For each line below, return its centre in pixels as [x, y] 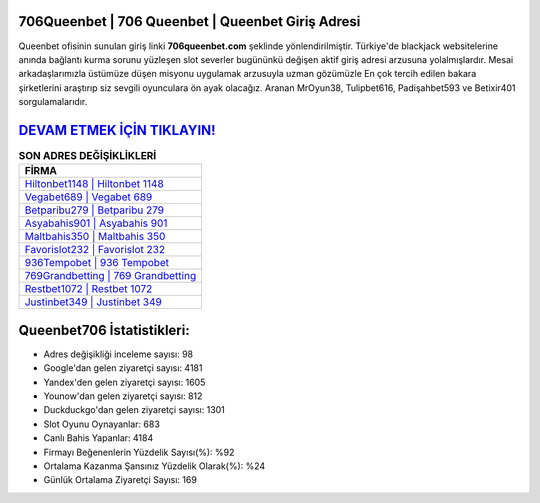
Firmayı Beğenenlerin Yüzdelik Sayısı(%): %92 [139, 452]
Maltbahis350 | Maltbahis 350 [95, 237]
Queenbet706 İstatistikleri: [104, 330]
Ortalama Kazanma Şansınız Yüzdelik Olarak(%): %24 [154, 466]
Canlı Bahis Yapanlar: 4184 [98, 438]
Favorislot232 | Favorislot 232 [94, 250]
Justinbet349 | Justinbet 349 [93, 302]
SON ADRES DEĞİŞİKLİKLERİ [87, 156]
